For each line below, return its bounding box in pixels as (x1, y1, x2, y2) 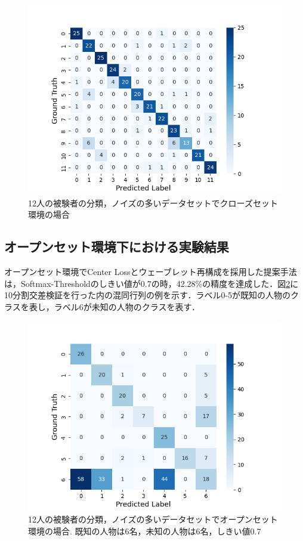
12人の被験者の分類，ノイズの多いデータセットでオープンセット (28, 512, 278, 525)
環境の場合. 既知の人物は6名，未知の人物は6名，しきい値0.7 (28, 524, 261, 537)
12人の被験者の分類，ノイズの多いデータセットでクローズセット (28, 196, 278, 209)
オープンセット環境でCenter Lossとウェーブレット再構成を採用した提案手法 (4, 265, 297, 277)
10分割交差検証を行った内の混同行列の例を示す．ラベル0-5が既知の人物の (4, 289, 291, 301)
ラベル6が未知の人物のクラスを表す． (54, 300, 200, 313)
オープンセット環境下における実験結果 (4, 237, 229, 256)
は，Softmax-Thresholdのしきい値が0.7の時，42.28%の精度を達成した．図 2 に (4, 277, 299, 289)
